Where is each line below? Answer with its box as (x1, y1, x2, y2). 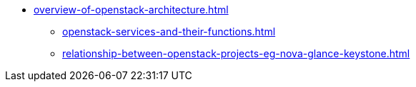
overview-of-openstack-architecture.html (34, 4, 229, 16)
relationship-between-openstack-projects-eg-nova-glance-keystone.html (62, 47, 410, 59)
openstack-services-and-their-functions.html (62, 25, 276, 37)
